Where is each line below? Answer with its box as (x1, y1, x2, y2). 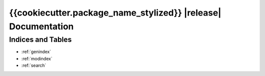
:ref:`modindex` (21, 56, 53, 61)
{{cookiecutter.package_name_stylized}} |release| (9, 7, 222, 18)
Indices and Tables (9, 35, 72, 44)
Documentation (9, 21, 74, 32)
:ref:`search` (21, 62, 47, 68)
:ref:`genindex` (21, 49, 52, 55)
